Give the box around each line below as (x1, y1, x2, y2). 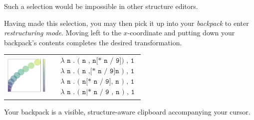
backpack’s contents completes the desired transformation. (4, 37, 182, 47)
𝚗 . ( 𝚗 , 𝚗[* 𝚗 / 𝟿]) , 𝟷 (67, 57, 135, 65)
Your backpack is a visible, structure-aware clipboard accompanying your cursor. (4, 106, 251, 117)
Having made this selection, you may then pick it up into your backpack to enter (4, 17, 249, 28)
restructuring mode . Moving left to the (4, 27, 121, 38)
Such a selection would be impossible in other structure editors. (4, 1, 198, 11)
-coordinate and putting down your (127, 27, 235, 38)
